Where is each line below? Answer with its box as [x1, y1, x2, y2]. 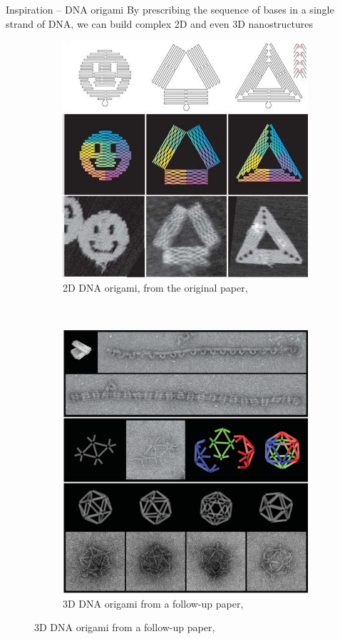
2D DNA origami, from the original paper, [63, 280, 248, 295]
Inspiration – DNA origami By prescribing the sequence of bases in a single [6, 2, 334, 16]
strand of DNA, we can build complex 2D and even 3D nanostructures [6, 16, 314, 31]
